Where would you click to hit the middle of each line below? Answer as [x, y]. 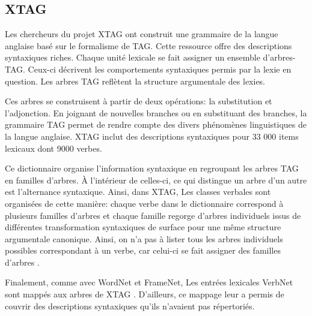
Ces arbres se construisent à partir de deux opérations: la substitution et [139, 101]
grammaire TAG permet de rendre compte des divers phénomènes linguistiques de [156, 124]
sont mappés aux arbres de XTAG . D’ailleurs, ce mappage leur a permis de [145, 294]
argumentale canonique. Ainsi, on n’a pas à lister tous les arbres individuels [144, 238]
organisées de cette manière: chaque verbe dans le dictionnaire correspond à [144, 203]
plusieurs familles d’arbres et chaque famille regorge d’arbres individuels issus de [153, 215]
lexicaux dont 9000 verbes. [54, 148]
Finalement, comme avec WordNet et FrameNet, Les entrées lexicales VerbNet [149, 282]
